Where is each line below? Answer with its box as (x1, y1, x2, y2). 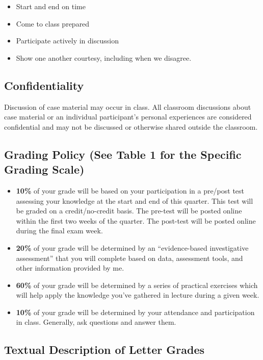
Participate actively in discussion (16, 35, 119, 46)
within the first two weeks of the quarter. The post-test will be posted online (16, 215, 256, 226)
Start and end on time (16, 1, 86, 11)
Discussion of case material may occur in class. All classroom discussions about (4, 101, 251, 112)
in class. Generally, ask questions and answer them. (16, 317, 176, 327)
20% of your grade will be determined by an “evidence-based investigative (16, 242, 249, 253)
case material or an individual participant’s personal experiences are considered (4, 111, 252, 122)
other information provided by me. (16, 262, 124, 273)
